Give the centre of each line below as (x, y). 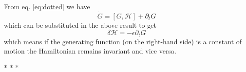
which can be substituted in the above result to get (80, 25)
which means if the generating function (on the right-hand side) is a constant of (123, 41)
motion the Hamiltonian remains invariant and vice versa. (90, 51)
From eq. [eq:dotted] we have (47, 6)
